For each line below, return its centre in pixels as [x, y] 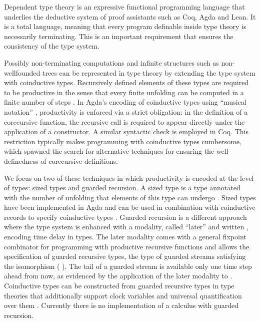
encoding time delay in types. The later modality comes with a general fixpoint [125, 237]
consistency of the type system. [52, 46]
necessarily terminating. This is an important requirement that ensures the [119, 36]
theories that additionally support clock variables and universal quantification [123, 295]
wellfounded [22, 72]
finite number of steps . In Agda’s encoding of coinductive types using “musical [125, 102]
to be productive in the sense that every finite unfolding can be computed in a [124, 92]
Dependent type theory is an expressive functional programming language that [124, 7]
